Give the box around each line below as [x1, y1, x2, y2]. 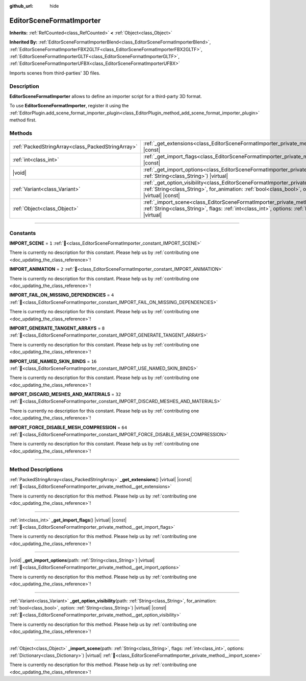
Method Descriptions [9, 465, 63, 473]
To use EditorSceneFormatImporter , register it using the [9, 103, 129, 109]
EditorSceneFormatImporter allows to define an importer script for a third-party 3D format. [9, 93, 202, 99]
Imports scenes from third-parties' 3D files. [9, 69, 100, 76]
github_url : [9, 3, 33, 9]
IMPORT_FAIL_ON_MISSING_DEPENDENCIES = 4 [9, 292, 114, 298]
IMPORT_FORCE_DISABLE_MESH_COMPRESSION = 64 [9, 424, 127, 430]
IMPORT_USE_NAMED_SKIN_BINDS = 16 [9, 358, 97, 364]
